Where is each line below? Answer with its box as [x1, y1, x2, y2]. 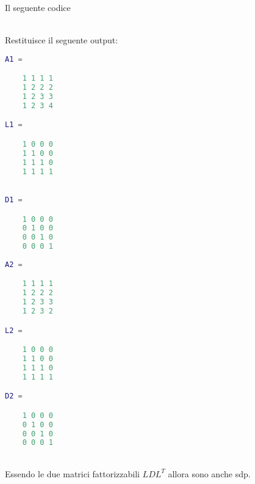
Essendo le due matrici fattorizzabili [5, 467, 140, 480]
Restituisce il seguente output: [5, 34, 118, 46]
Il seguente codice [5, 1, 71, 13]
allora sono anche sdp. [168, 467, 251, 480]
